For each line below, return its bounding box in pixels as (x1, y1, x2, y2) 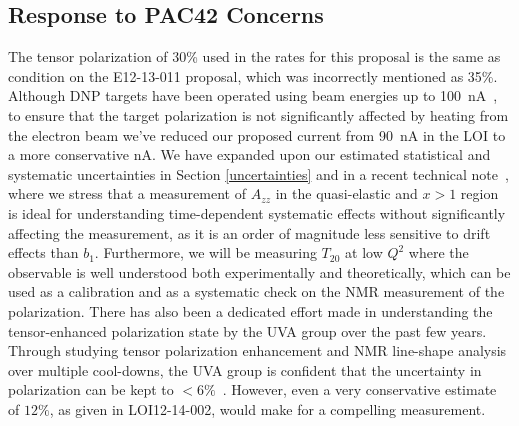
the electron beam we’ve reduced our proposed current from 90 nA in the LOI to (8, 124, 506, 145)
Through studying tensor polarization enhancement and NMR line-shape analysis (8, 340, 507, 361)
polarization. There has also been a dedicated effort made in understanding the (8, 300, 493, 321)
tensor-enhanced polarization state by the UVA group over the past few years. (8, 320, 487, 341)
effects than (8, 242, 79, 263)
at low (345, 242, 383, 263)
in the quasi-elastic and (275, 183, 418, 204)
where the (408, 242, 469, 263)
